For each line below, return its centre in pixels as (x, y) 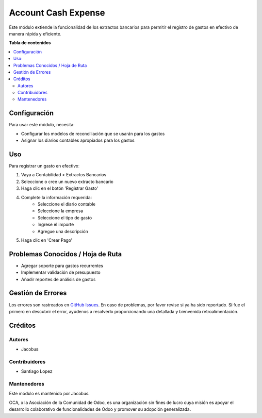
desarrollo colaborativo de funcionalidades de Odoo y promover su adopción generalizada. (100, 409)
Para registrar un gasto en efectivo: (44, 166)
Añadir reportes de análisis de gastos (58, 279)
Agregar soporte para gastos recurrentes (62, 266)
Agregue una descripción (63, 231)
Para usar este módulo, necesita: (42, 125)
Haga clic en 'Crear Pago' (47, 240)
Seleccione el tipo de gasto (65, 217)
